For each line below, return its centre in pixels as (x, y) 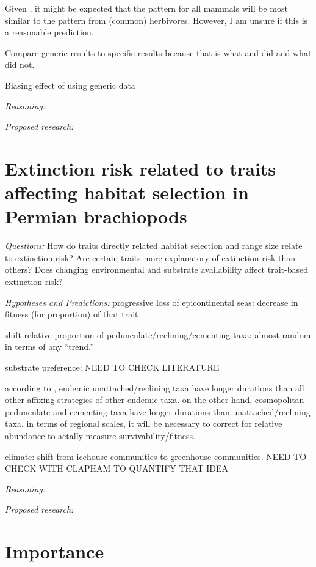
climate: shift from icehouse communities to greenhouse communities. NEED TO (156, 456)
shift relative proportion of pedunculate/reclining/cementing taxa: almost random (158, 334)
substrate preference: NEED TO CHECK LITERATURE (112, 367)
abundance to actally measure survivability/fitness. (100, 435)
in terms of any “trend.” (49, 346)
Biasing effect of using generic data (70, 85)
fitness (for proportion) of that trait (72, 314)
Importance (55, 551)
